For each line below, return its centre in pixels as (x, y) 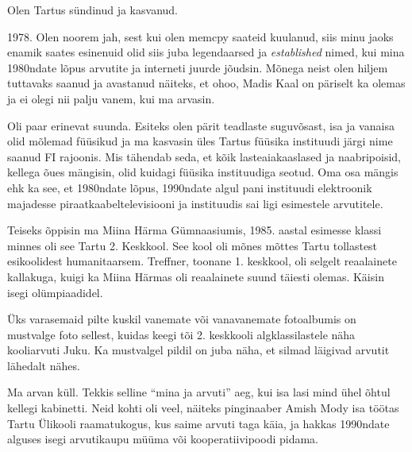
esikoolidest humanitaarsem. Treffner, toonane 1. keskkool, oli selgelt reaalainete (202, 261)
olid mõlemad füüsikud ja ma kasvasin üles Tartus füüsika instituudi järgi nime (200, 141)
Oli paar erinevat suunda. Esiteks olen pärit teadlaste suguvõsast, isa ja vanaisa (201, 125)
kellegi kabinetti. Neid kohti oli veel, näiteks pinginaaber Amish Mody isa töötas (203, 408)
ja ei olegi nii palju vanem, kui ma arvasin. (111, 98)
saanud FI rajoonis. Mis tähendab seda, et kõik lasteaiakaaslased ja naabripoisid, (204, 156)
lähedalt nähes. (44, 365)
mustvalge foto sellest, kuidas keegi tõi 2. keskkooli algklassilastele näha (181, 334)
